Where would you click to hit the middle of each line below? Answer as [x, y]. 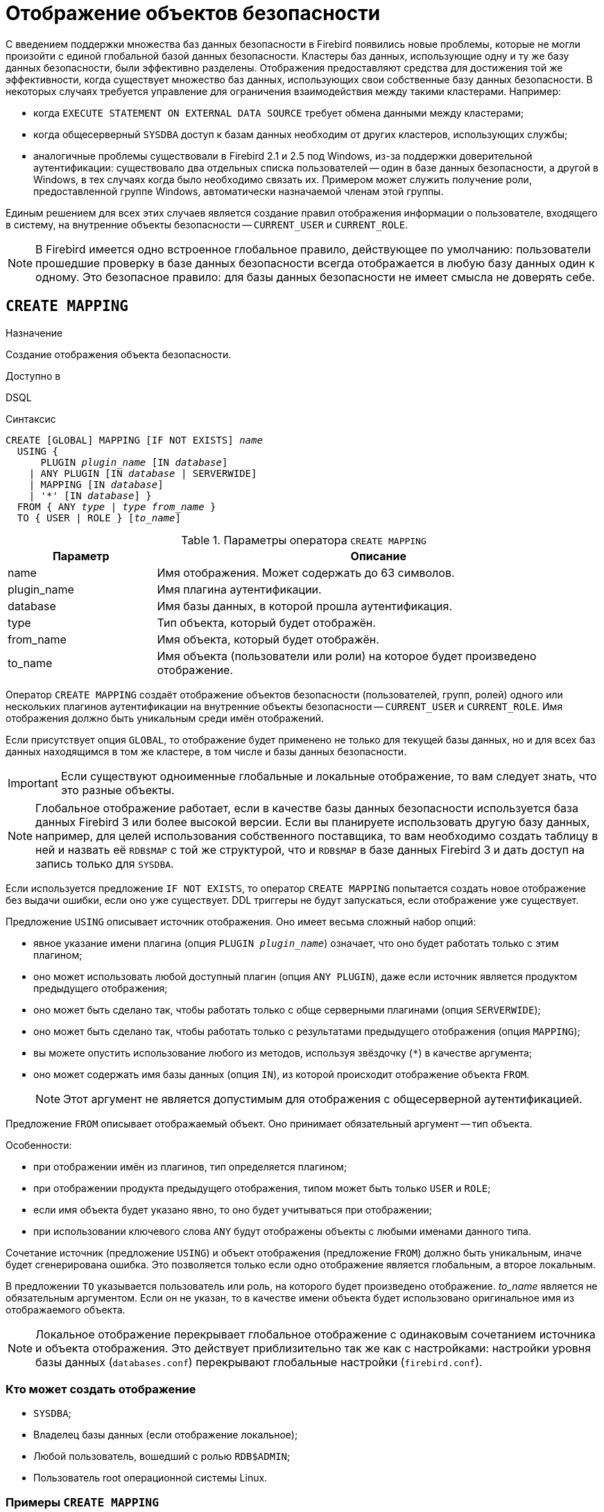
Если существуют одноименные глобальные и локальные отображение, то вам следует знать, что [329, 776]
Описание [378, 556]
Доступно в [33, 376]
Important [33, 783]
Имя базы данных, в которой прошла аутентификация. [305, 606]
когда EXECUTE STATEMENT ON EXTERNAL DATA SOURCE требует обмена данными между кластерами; [279, 112]
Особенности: [39, 1145]
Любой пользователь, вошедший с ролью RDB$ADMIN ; [162, 1456]
